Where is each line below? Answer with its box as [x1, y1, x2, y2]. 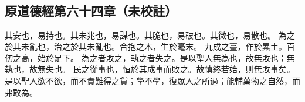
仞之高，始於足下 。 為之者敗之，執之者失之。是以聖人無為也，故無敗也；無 [5, 51, 295, 64]
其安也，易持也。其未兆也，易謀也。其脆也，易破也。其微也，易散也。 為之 [5, 29, 295, 41]
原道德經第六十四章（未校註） [5, 1, 177, 19]
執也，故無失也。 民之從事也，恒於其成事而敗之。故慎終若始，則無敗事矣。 [5, 63, 295, 75]
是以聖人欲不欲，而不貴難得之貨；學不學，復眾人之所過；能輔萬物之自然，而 [5, 74, 300, 86]
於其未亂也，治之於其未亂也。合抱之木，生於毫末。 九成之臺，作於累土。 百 [5, 40, 295, 52]
